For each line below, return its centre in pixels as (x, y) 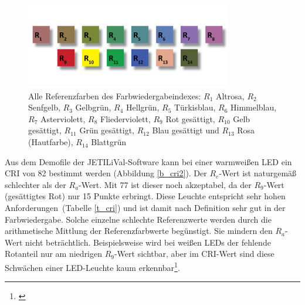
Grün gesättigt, (107, 130)
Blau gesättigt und (186, 130)
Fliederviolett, (125, 118)
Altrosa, (230, 95)
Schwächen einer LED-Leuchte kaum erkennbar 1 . (92, 267)
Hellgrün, (143, 107)
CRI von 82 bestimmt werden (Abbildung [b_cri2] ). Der (106, 173)
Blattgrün (109, 142)
